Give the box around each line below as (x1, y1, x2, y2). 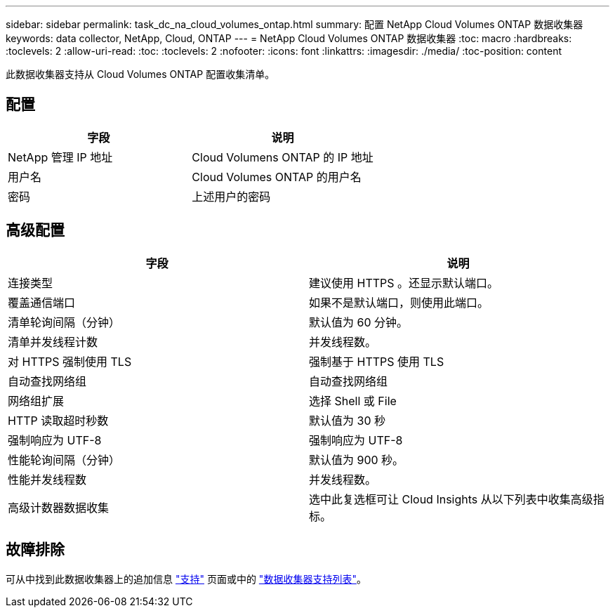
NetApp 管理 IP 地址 (8, 150, 113, 164)
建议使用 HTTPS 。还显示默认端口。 (309, 275, 499, 290)
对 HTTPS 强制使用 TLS (8, 354, 132, 369)
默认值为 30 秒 (309, 413, 385, 428)
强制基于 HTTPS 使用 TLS (309, 354, 444, 369)
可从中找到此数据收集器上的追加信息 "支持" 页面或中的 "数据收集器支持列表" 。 (6, 572, 366, 585)
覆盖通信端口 (8, 295, 76, 310)
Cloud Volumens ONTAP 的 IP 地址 (192, 150, 373, 164)
